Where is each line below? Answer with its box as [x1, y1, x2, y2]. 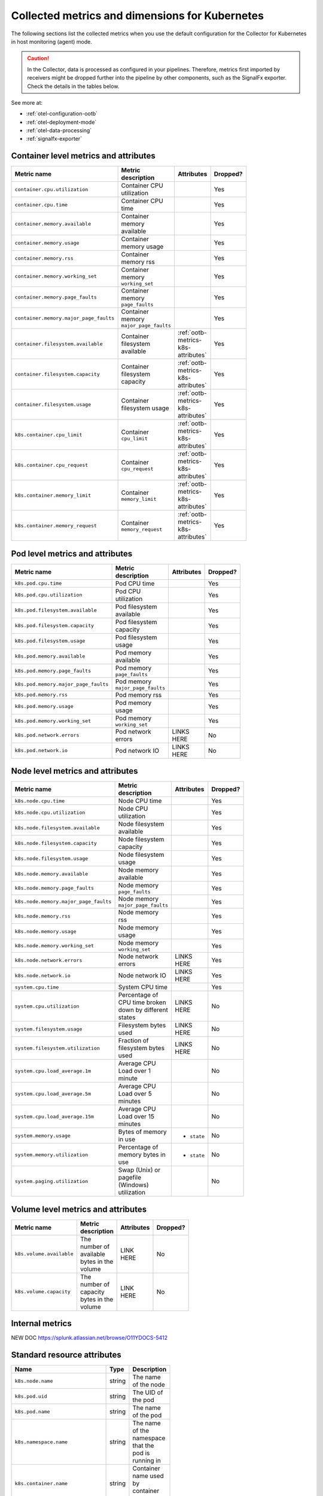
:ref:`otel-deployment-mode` [26, 118, 97, 126]
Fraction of [118, 1036, 149, 1045]
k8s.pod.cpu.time [14, 580, 62, 586]
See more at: [11, 99, 43, 106]
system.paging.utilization [14, 1178, 89, 1184]
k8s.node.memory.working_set [14, 942, 95, 949]
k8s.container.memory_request [14, 522, 97, 529]
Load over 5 [118, 1090, 152, 1098]
